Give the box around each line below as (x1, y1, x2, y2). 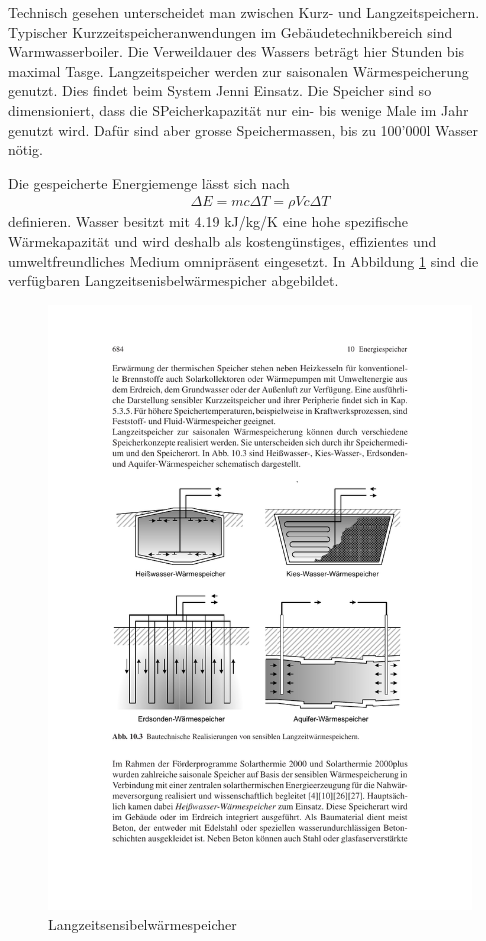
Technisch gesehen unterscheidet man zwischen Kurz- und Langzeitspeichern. (8, 2, 480, 22)
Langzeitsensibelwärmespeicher (48, 913, 237, 934)
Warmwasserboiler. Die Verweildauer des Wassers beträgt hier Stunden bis (8, 41, 465, 62)
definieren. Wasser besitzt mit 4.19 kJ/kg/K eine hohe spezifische (8, 211, 409, 232)
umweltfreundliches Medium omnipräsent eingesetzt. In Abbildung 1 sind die (8, 250, 479, 271)
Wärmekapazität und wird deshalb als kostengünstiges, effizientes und (8, 230, 437, 251)
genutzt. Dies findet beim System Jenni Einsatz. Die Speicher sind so (8, 80, 432, 101)
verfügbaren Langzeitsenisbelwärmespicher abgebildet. (8, 270, 339, 291)
